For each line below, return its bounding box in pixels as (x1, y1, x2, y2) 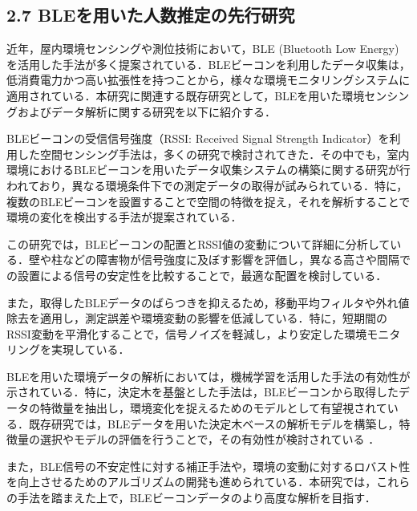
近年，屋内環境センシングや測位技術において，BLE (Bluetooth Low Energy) (6, 40, 399, 57)
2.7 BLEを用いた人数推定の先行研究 (6, 2, 295, 27)
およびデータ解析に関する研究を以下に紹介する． (17, 103, 276, 120)
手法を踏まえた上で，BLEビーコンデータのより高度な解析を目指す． (17, 489, 376, 506)
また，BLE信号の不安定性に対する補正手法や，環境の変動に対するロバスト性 (6, 457, 411, 474)
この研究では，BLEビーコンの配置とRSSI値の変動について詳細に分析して (6, 235, 391, 252)
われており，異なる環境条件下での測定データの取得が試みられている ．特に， (6, 176, 408, 193)
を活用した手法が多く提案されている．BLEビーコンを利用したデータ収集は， (6, 55, 411, 72)
